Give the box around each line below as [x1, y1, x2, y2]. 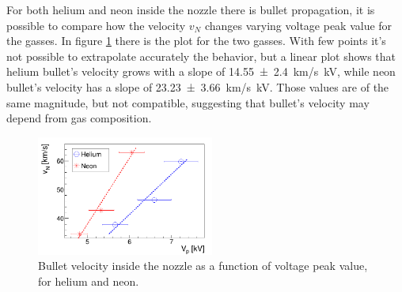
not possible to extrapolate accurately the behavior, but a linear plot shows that [6, 47, 396, 64]
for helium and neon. [38, 272, 139, 289]
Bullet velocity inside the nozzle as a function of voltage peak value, [38, 257, 368, 274]
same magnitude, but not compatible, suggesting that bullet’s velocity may [6, 94, 370, 110]
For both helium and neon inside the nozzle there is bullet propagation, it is [6, 2, 375, 17]
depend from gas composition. [6, 110, 152, 126]
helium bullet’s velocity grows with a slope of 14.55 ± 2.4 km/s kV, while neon [6, 63, 396, 80]
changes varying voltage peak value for [204, 17, 393, 33]
